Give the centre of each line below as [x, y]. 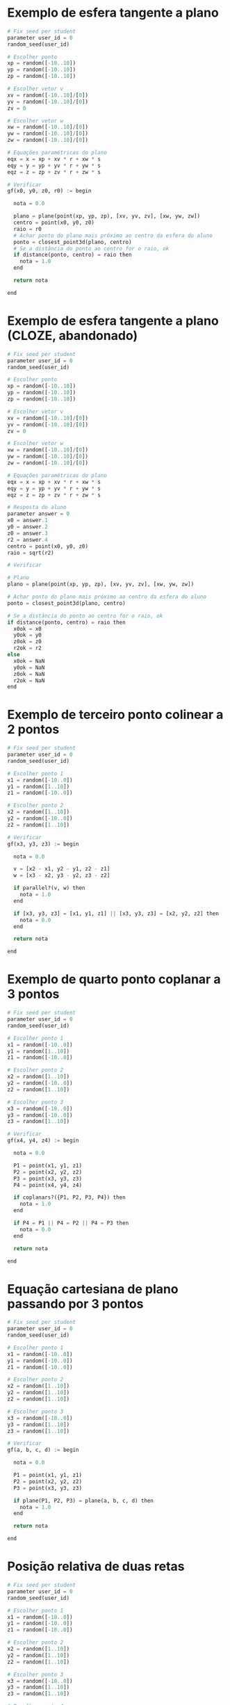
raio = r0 [27, 229]
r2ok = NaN [29, 680]
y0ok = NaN [29, 668]
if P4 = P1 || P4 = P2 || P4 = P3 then [71, 1223]
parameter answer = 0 [39, 514]
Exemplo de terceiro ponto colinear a [115, 715]
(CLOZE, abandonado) [73, 336]
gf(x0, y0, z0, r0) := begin [49, 191]
